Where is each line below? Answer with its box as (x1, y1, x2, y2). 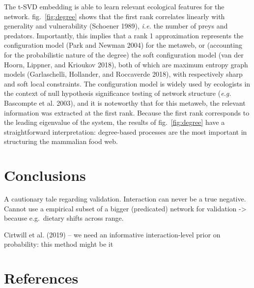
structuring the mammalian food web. (4, 136, 118, 146)
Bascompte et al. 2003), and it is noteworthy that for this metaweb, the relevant (4, 97, 246, 108)
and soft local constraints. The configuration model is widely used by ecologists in (4, 78, 251, 88)
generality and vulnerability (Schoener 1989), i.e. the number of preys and (4, 21, 228, 31)
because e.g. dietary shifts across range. (4, 213, 124, 223)
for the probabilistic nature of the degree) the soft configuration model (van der (4, 49, 244, 59)
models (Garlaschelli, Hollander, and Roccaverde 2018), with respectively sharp (4, 69, 243, 79)
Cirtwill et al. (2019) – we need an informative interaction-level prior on (4, 229, 221, 239)
